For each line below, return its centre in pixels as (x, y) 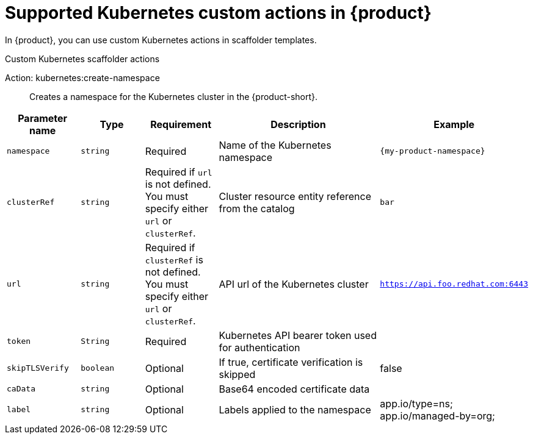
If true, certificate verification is (291, 362)
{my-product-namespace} (433, 151)
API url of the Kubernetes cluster (294, 284)
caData (21, 389)
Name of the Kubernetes (275, 145)
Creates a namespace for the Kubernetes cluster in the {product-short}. (174, 96)
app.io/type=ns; (416, 403)
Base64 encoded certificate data (294, 389)
